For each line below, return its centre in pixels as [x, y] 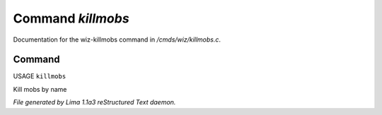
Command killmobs [71, 18]
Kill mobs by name [40, 89]
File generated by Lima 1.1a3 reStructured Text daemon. [94, 102]
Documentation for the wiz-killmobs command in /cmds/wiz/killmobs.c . [117, 40]
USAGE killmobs [40, 76]
